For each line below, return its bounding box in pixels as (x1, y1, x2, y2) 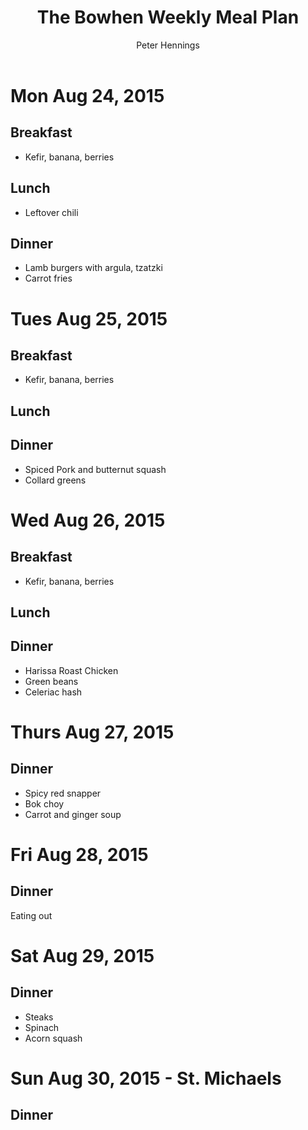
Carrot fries (24, 272, 73, 285)
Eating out (10, 909, 53, 921)
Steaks (24, 1011, 54, 1023)
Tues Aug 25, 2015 (10, 307, 168, 330)
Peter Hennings (136, 39, 200, 51)
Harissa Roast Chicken (24, 664, 119, 676)
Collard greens (24, 474, 87, 486)
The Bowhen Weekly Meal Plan (36, 6, 300, 29)
